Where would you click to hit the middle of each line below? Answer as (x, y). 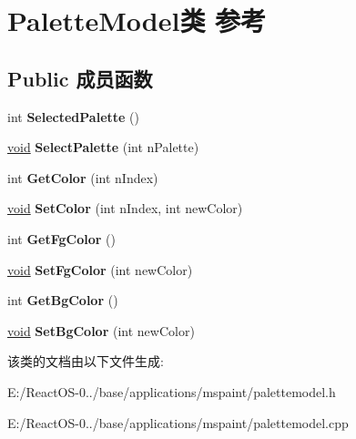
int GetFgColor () (61, 238)
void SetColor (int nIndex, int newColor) (125, 208)
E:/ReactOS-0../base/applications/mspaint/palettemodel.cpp (178, 422)
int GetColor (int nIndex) (83, 177)
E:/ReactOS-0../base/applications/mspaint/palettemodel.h (172, 391)
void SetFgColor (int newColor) (100, 269)
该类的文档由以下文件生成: (86, 361)
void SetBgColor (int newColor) (101, 330)
